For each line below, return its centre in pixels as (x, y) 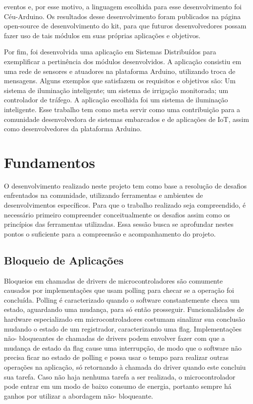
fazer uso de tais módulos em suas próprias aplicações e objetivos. (102, 35)
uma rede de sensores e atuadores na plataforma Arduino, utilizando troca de (120, 71)
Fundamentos (50, 162)
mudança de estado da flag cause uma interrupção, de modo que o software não (123, 347)
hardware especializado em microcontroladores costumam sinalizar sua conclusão (125, 319)
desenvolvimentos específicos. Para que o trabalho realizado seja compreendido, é (125, 205)
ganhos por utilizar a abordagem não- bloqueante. (79, 395)
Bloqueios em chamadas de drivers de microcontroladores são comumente (113, 280)
